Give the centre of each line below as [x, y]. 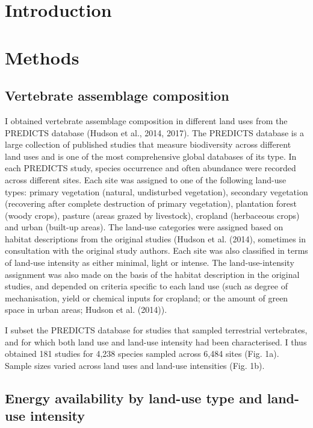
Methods [42, 57]
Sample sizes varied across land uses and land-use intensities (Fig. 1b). [135, 365]
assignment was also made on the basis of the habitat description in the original [152, 274]
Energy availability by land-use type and [134, 398]
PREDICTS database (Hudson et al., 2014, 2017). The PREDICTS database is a [154, 132]
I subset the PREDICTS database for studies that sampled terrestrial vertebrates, [156, 330]
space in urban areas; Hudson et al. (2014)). [86, 310]
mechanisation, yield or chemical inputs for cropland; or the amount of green [147, 297]
